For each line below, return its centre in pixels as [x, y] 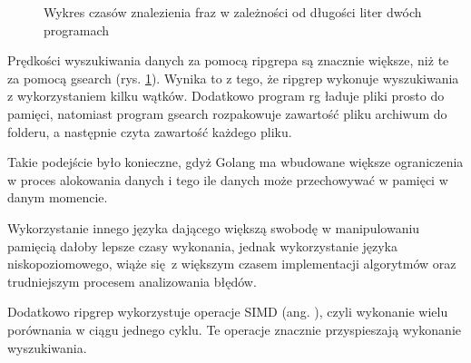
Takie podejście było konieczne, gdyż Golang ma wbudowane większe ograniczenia [235, 162]
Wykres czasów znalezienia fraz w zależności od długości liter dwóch [233, 12]
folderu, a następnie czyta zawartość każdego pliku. [150, 131]
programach [77, 29]
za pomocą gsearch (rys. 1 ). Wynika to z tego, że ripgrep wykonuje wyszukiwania [233, 78]
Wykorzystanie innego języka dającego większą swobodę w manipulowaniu [214, 227]
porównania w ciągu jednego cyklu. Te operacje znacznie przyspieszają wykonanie [234, 329]
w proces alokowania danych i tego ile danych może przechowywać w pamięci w [228, 179]
